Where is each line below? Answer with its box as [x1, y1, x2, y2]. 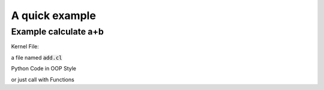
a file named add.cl [11, 54, 62, 61]
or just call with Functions [11, 76, 74, 83]
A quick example [11, 9, 96, 22]
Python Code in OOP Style [11, 65, 76, 72]
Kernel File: [11, 43, 39, 50]
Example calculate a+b [11, 26, 104, 37]
